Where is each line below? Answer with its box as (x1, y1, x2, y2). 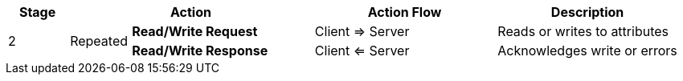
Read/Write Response (132, 43, 268, 59)
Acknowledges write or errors (497, 43, 677, 59)
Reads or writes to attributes (497, 23, 669, 39)
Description (550, 4, 624, 20)
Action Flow (367, 4, 442, 20)
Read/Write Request (132, 23, 258, 39)
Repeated (70, 33, 129, 49)
